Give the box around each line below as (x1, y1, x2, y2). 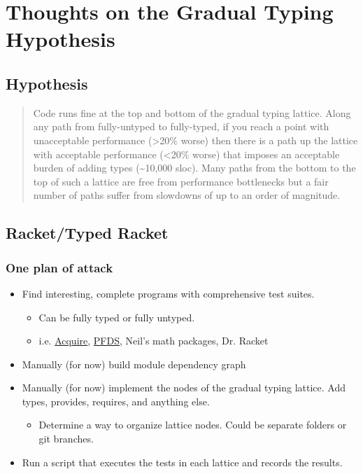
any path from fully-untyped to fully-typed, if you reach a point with (33, 119, 329, 134)
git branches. (38, 431, 94, 446)
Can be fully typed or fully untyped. (38, 309, 195, 324)
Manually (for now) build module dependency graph (22, 356, 246, 371)
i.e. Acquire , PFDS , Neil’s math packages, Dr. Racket (38, 333, 269, 348)
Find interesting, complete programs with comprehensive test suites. (22, 286, 315, 300)
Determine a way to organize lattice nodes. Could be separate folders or (38, 417, 347, 432)
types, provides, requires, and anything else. (22, 393, 210, 408)
